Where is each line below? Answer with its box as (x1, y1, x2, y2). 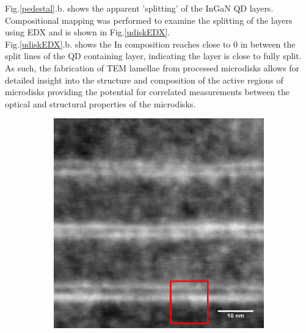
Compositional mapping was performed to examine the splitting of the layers (5, 13, 293, 26)
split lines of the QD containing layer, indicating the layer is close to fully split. (5, 49, 302, 62)
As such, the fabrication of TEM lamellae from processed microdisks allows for (5, 61, 299, 74)
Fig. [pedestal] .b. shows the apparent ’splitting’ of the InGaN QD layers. (5, 2, 274, 14)
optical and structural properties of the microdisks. (5, 97, 196, 110)
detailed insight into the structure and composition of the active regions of (5, 73, 283, 86)
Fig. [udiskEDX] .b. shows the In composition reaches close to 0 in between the (5, 37, 296, 50)
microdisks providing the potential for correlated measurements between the (5, 85, 290, 98)
